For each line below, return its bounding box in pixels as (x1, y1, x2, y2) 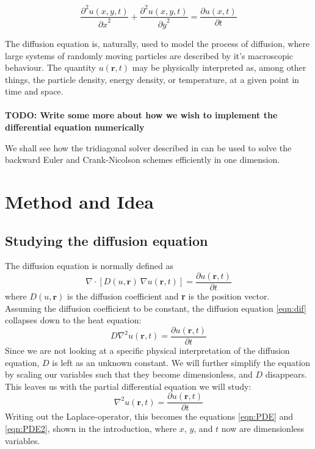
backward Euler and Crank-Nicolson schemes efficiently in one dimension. (5, 153, 280, 166)
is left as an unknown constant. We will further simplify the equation (52, 356, 311, 368)
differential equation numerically (5, 121, 145, 134)
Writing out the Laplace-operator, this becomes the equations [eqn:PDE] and (5, 410, 294, 423)
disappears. (265, 368, 307, 381)
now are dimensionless (221, 422, 305, 434)
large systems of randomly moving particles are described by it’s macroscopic (5, 49, 294, 62)
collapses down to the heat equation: (5, 314, 142, 326)
